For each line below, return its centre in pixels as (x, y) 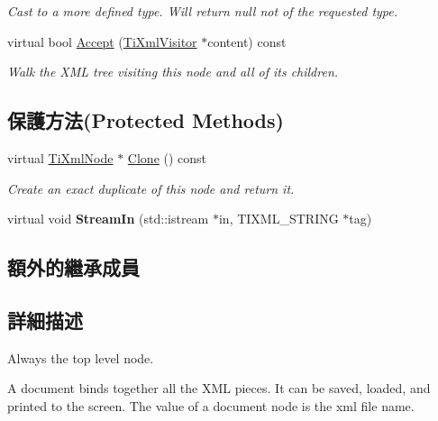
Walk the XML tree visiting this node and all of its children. (173, 72)
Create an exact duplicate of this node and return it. (151, 188)
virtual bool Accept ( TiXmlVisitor (102, 41)
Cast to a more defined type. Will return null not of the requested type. (203, 11)
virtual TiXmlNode (60, 157)
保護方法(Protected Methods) (146, 120)
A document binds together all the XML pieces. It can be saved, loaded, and (219, 388)
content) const (247, 41)
